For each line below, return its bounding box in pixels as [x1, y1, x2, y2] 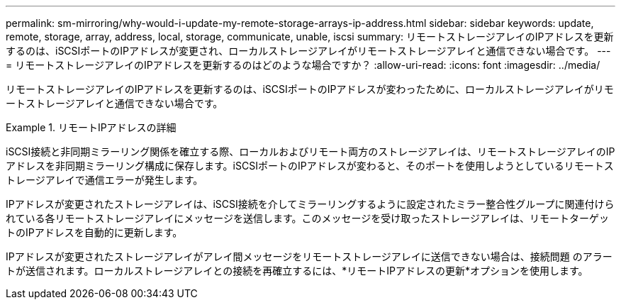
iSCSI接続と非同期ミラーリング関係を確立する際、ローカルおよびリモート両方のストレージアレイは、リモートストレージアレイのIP [6, 145, 615, 157]
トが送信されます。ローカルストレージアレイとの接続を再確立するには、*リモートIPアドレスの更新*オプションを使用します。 [6, 265, 588, 277]
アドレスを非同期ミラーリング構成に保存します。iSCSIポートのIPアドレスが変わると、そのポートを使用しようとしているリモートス [6, 160, 614, 172]
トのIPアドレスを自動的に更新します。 [6, 226, 183, 238]
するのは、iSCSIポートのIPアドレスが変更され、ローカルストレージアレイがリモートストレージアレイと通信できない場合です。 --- [6, 45, 611, 57]
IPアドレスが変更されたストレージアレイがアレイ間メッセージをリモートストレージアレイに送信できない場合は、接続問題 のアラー [6, 250, 612, 262]
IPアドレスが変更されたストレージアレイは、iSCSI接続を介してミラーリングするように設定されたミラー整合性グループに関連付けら [6, 198, 615, 210]
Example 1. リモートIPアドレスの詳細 [6, 121, 177, 133]
